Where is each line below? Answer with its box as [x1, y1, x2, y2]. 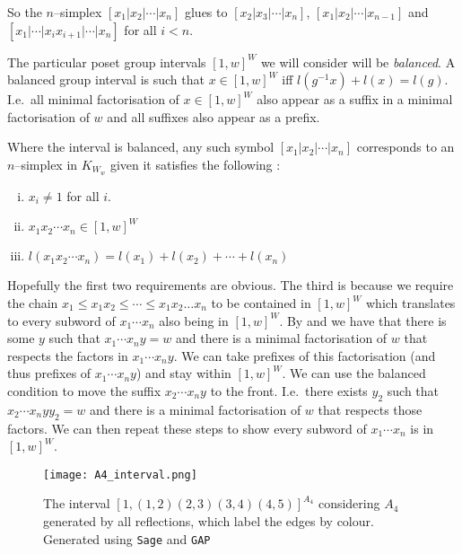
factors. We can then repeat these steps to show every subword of [7, 418, 367, 437]
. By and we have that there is [279, 311, 447, 330]
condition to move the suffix [7, 381, 161, 400]
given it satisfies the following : [109, 154, 281, 173]
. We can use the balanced [282, 364, 426, 383]
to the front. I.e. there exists [210, 381, 368, 400]
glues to [184, 3, 228, 21]
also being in [159, 311, 229, 330]
